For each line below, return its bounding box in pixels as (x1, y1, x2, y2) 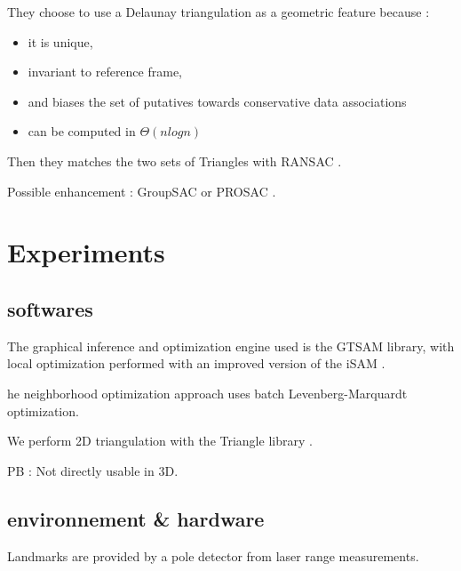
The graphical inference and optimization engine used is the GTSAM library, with (7, 336, 455, 355)
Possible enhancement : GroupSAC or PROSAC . (7, 181, 276, 200)
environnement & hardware (7, 504, 265, 532)
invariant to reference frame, (28, 62, 183, 81)
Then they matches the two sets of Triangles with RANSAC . (7, 151, 342, 170)
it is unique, (28, 32, 93, 51)
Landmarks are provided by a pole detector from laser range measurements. (7, 546, 419, 565)
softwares (7, 294, 93, 322)
